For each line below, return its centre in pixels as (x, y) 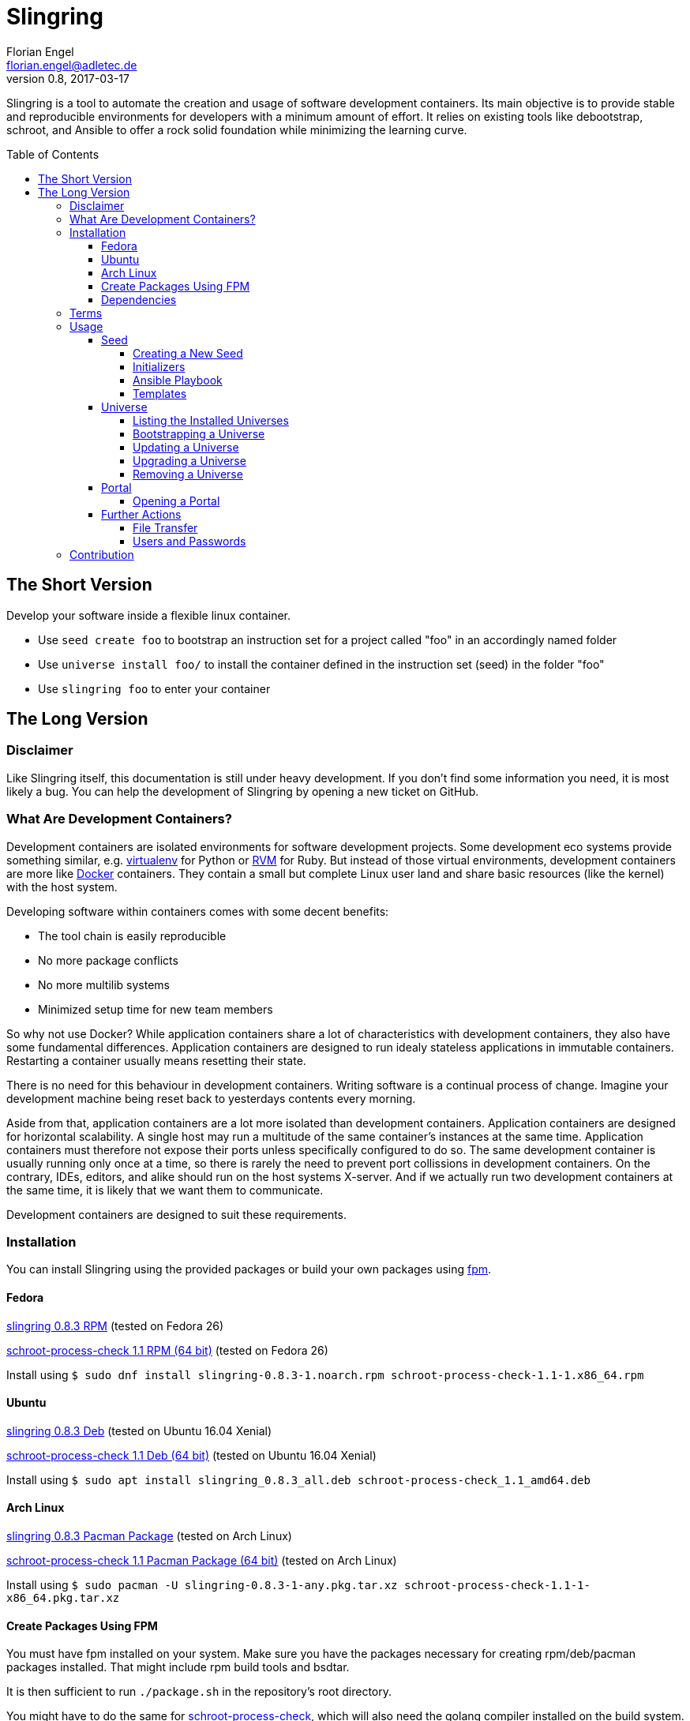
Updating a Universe (186, 447)
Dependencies (139, 299)
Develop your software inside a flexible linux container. (149, 615)
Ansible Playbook (178, 380)
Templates (160, 393)
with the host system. (62, 887)
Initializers (159, 366)
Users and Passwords (189, 541)
